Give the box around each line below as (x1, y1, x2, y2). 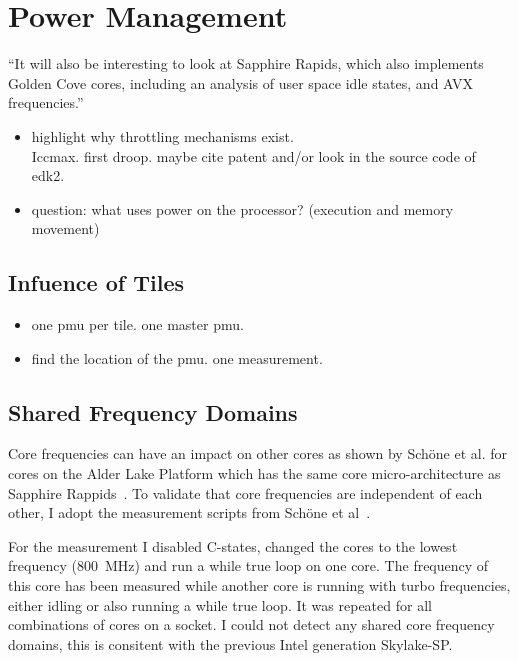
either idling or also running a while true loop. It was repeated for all (8, 594, 432, 615)
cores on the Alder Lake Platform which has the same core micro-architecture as (8, 463, 501, 484)
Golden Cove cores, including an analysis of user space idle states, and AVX (8, 72, 474, 93)
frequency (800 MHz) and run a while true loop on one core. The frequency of (8, 555, 489, 576)
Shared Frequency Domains (8, 396, 298, 427)
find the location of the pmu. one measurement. (31, 347, 323, 368)
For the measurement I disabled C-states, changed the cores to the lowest (8, 535, 458, 556)
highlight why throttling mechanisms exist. (31, 125, 294, 146)
